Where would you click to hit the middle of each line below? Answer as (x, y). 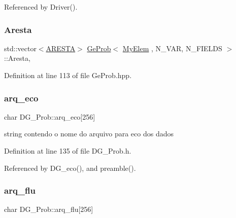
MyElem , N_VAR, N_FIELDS (172, 48)
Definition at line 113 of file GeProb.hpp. (68, 75)
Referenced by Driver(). (41, 7)
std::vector (20, 48)
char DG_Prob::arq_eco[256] (50, 116)
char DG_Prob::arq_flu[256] (49, 209)
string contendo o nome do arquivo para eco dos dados (89, 134)
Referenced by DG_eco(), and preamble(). (70, 168)
